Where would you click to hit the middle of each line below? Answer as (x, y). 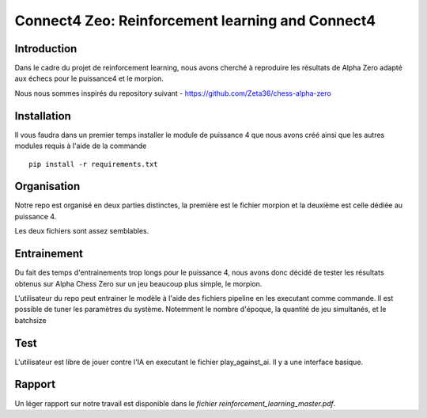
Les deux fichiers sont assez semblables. (82, 231)
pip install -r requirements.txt (93, 164)
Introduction (46, 49)
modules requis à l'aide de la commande (81, 146)
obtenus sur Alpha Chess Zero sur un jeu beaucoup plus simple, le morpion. (138, 283)
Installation (43, 116)
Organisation (47, 186)
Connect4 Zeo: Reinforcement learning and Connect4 (195, 21)
